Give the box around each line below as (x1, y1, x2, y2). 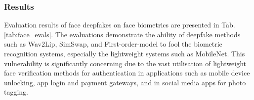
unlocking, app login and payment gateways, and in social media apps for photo (4, 77, 246, 87)
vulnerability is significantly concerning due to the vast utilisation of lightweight (4, 58, 247, 68)
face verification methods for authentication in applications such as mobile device (4, 68, 250, 78)
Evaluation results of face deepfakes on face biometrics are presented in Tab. (4, 20, 235, 30)
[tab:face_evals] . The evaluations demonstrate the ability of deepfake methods (4, 29, 241, 39)
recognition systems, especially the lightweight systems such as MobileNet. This (4, 49, 245, 58)
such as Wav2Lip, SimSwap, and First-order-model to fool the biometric (4, 39, 222, 49)
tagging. (4, 87, 29, 97)
